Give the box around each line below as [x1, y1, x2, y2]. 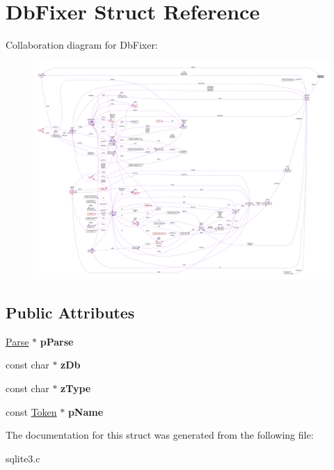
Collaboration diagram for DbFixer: [6, 38, 158, 52]
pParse [40, 334, 74, 348]
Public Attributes [6, 301, 135, 323]
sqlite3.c [6, 451, 40, 465]
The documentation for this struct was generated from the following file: [6, 428, 314, 442]
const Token [6, 404, 57, 419]
